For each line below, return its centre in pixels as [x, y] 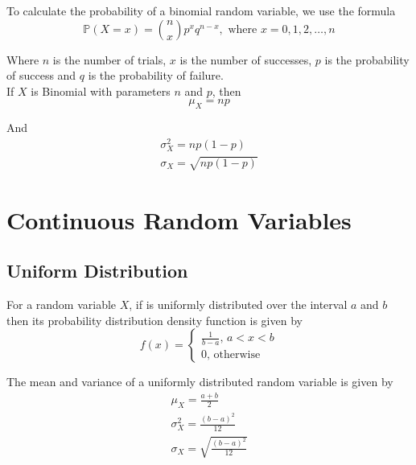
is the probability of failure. [156, 75]
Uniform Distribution [97, 271]
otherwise [237, 355]
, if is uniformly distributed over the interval [238, 305]
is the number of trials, [109, 59]
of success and [41, 75]
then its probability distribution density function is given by [154, 320]
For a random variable [62, 305]
